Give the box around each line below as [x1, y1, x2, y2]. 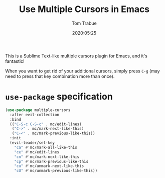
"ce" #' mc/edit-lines [14, 149, 59, 154]
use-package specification [5, 91, 113, 103]
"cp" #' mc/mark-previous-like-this [14, 159, 89, 164]
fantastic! [5, 58, 25, 64]
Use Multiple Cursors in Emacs [19, 4, 150, 15]
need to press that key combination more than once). [5, 73, 115, 79]
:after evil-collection [10, 112, 59, 117]
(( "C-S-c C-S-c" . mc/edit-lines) [10, 122, 82, 127]
